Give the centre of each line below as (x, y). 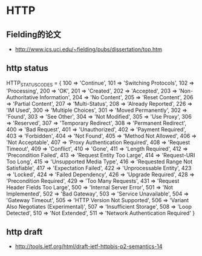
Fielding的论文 (34, 34)
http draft (24, 232)
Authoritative (22, 97)
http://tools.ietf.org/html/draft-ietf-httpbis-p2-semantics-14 (89, 246)
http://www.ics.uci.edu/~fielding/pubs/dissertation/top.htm (88, 49)
